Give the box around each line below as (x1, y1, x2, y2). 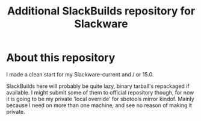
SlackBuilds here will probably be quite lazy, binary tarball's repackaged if (6, 82, 190, 90)
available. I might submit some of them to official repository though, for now (6, 88, 194, 96)
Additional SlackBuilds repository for (7, 4, 196, 18)
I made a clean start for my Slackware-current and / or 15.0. (6, 70, 154, 78)
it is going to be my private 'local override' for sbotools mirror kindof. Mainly (6, 95, 194, 102)
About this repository (6, 51, 116, 64)
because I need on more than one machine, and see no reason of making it (6, 101, 193, 109)
